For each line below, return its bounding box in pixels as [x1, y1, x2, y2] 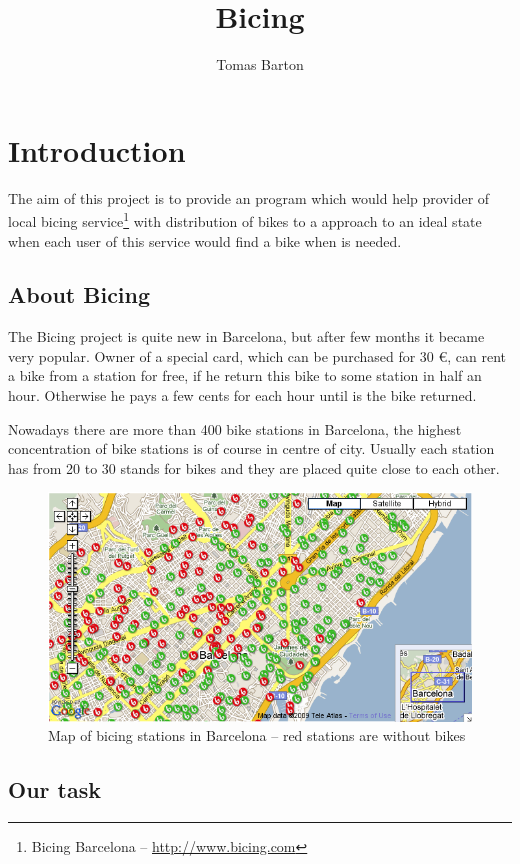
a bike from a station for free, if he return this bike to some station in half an [8, 365, 482, 386]
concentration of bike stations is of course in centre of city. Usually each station [8, 438, 495, 459]
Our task [8, 774, 101, 805]
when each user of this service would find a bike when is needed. [8, 230, 402, 251]
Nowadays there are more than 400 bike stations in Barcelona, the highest [8, 418, 462, 439]
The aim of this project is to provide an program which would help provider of [8, 187, 490, 208]
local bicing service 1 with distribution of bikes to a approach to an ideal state [8, 208, 482, 231]
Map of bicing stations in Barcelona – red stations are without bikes [48, 725, 466, 746]
